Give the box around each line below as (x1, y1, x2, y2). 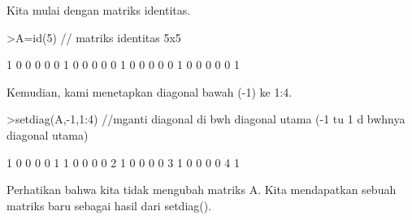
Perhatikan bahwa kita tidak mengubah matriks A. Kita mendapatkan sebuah (7, 181, 397, 198)
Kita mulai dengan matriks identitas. (7, 2, 191, 18)
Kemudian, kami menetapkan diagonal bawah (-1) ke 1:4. (7, 83, 293, 100)
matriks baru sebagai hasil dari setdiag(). (7, 196, 212, 214)
